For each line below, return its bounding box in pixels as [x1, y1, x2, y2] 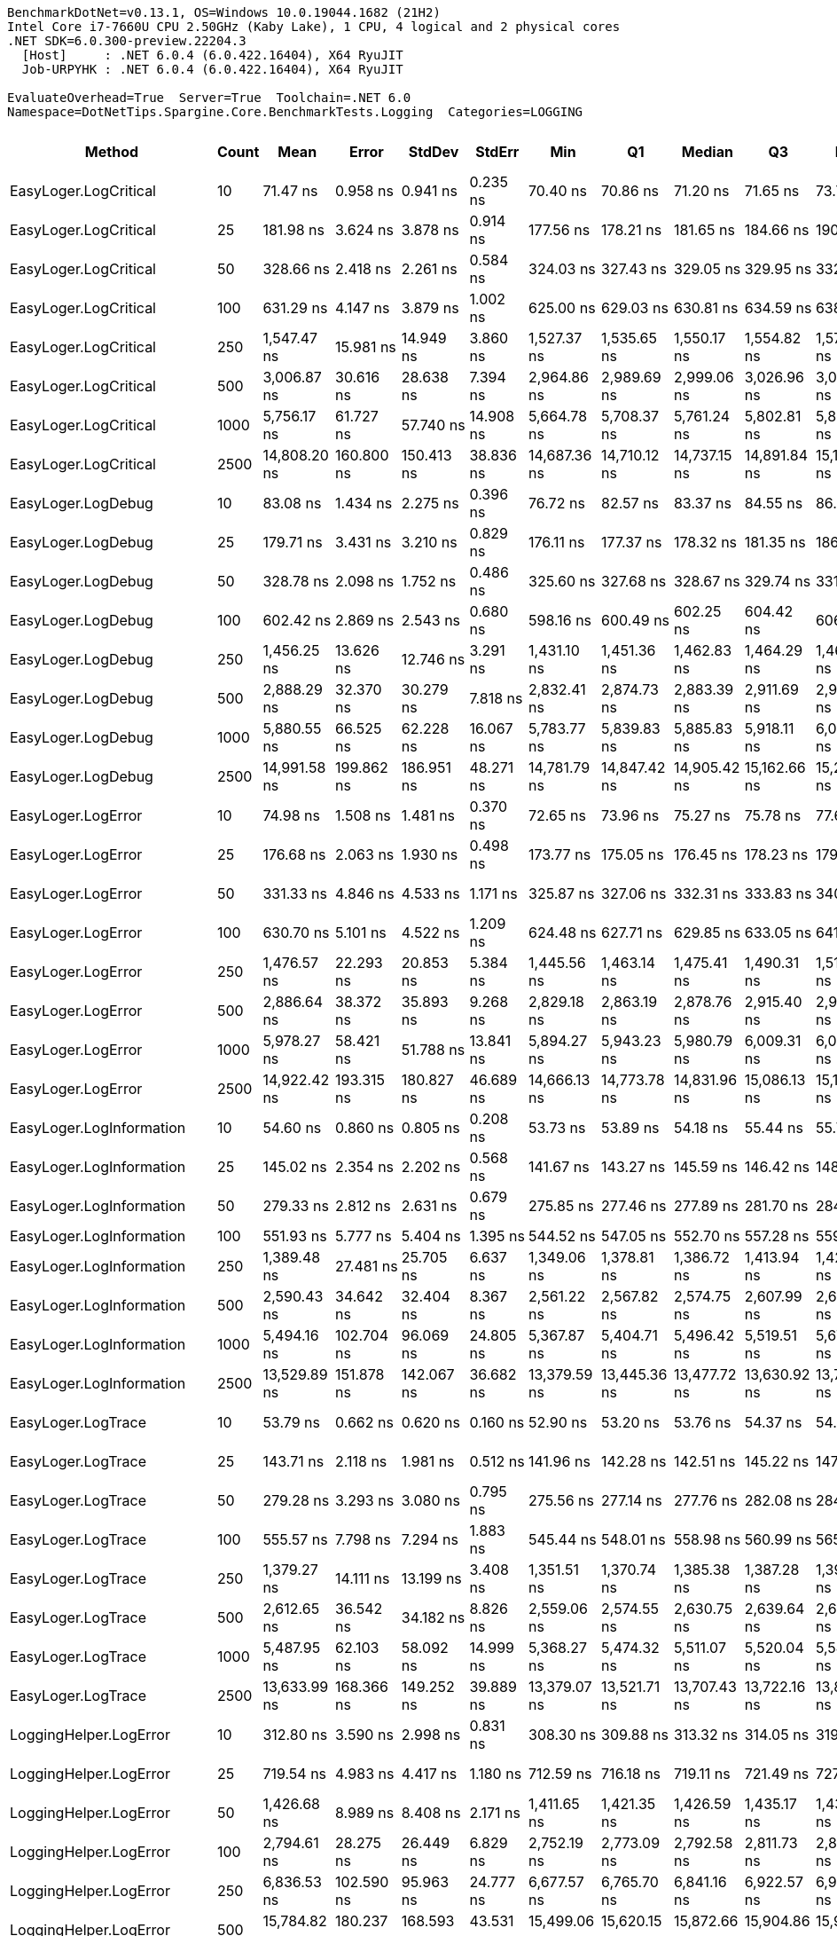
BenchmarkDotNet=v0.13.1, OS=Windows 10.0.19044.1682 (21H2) [7, 5, 441, 20]
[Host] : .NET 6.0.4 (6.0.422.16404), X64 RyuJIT [21, 48, 403, 62]
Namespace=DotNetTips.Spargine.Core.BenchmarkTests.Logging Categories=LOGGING [7, 105, 583, 119]
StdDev [408, 143, 459, 161]
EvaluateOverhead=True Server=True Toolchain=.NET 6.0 [7, 91, 411, 105]
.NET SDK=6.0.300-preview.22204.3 [7, 34, 246, 48]
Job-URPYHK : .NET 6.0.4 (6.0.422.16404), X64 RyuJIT [21, 62, 403, 76]
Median [681, 143, 733, 161]
